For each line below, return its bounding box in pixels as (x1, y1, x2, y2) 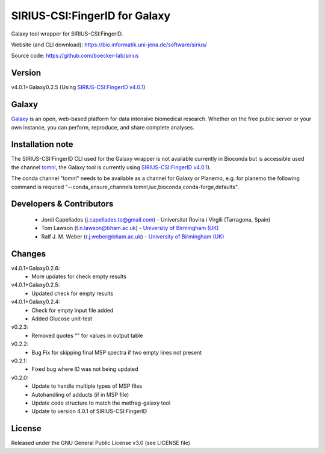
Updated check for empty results (31, 290, 114, 297)
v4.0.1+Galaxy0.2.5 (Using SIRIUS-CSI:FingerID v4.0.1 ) (11, 84, 146, 91)
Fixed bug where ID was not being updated (31, 365, 138, 373)
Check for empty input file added (31, 306, 114, 314)
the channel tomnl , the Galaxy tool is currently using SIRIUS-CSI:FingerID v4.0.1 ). (11, 163, 211, 171)
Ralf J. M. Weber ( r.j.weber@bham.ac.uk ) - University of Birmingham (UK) (41, 232, 224, 240)
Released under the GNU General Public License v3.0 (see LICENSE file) (11, 440, 191, 447)
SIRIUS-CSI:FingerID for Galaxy (11, 9, 171, 22)
